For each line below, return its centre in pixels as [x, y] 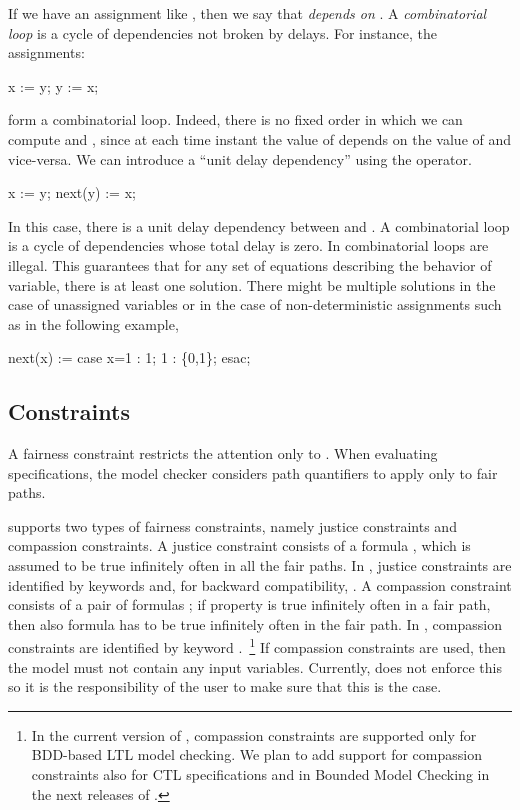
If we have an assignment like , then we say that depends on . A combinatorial [247, 13]
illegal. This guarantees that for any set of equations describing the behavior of [250, 264]
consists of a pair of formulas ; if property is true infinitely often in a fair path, [249, 604]
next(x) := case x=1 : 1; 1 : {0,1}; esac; [129, 357]
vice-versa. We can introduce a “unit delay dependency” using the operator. [240, 158]
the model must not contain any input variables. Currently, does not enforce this [255, 666]
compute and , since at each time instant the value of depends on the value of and [260, 138]
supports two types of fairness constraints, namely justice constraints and [232, 525]
